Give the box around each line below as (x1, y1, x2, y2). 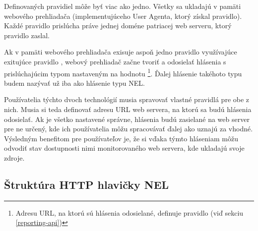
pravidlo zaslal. (4, 30, 50, 40)
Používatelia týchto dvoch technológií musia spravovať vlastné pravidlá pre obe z (4, 94, 250, 105)
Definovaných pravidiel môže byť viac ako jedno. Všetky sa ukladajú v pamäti (4, 1, 241, 11)
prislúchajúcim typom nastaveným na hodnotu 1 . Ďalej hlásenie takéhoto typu (4, 66, 242, 78)
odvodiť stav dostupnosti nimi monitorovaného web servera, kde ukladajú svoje (4, 143, 245, 153)
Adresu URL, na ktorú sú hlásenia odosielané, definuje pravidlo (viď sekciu (15, 207, 244, 218)
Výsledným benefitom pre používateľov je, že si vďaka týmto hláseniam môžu (4, 133, 238, 143)
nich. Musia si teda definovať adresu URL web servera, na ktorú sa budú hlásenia (4, 104, 252, 114)
